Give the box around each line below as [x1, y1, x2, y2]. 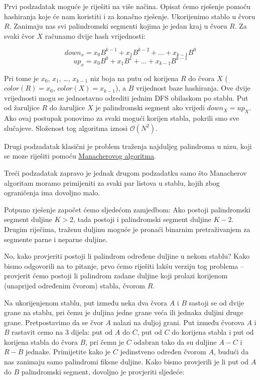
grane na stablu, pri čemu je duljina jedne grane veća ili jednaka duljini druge [4, 307, 243, 318]
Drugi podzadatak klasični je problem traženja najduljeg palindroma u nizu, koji [4, 140, 252, 151]
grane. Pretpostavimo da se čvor [4, 317, 103, 327]
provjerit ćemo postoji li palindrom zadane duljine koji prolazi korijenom [4, 270, 228, 281]
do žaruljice [49, 102, 85, 113]
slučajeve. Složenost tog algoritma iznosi [4, 122, 128, 133]
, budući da [213, 346, 249, 357]
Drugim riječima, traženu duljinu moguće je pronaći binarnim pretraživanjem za [4, 223, 250, 234]
